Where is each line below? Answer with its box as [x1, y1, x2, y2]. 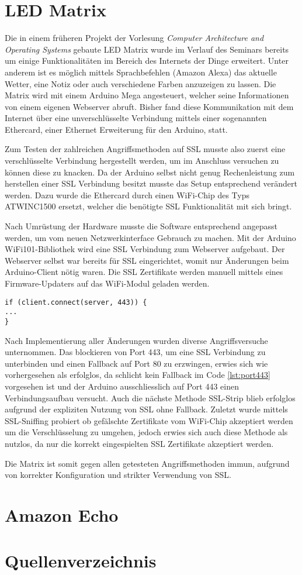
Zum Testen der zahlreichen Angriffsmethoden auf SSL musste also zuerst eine [5, 143, 286, 155]
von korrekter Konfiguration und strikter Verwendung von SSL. [5, 469, 231, 481]
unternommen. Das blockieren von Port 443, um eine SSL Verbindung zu [5, 346, 266, 358]
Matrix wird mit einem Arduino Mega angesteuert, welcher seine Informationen [5, 89, 289, 101]
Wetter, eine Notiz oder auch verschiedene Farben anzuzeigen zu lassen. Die [5, 77, 276, 89]
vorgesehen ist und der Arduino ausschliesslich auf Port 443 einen [5, 380, 239, 392]
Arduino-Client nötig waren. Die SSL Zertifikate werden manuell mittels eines [5, 266, 283, 278]
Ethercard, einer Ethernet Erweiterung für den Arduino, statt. [5, 123, 228, 135]
